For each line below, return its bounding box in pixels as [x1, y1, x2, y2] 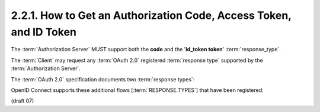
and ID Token [11, 25, 77, 38]
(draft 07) [11, 97, 34, 104]
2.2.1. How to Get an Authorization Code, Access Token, [11, 9, 292, 22]
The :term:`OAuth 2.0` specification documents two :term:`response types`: [11, 75, 195, 83]
